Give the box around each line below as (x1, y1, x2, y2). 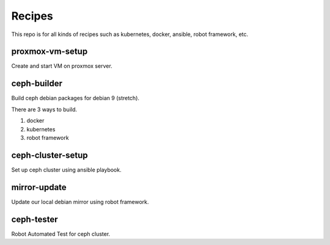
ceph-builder (11, 78, 62, 89)
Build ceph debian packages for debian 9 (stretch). (11, 95, 140, 102)
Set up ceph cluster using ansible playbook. (11, 166, 122, 174)
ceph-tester (11, 214, 58, 224)
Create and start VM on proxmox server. (11, 62, 112, 70)
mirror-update (11, 182, 67, 192)
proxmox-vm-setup (11, 46, 88, 57)
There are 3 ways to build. (11, 106, 78, 113)
